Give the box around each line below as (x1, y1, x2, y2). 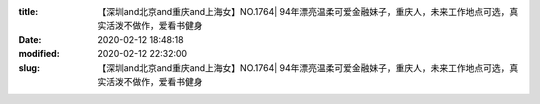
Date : (18, 33, 42, 45)
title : (18, 6, 39, 17)
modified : (18, 48, 60, 60)
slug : (18, 61, 40, 74)
